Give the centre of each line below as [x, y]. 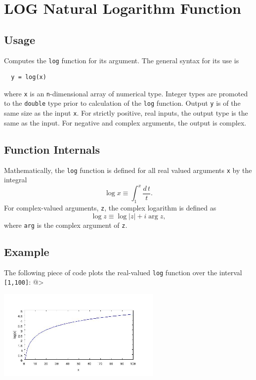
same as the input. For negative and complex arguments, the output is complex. [125, 122]
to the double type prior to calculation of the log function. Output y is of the [122, 103]
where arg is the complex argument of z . [66, 225]
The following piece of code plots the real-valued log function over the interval [123, 272]
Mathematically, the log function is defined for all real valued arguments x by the [128, 170]
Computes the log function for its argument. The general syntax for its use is [122, 60]
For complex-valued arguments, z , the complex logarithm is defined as [110, 208]
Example [27, 251]
